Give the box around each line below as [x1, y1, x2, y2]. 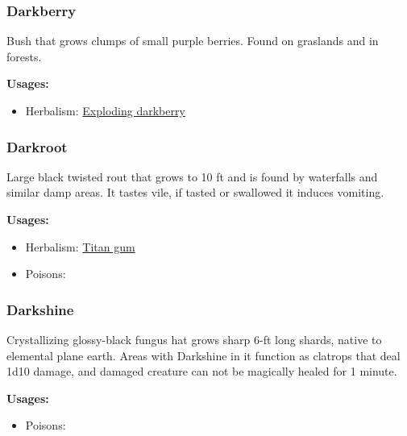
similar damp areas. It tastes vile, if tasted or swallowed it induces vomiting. [6, 184, 384, 201]
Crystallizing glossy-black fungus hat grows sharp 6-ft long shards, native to [6, 331, 382, 347]
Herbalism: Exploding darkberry [25, 102, 185, 118]
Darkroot [6, 136, 68, 156]
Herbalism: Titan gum [25, 238, 135, 255]
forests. [6, 48, 42, 64]
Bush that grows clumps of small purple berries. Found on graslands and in [6, 32, 379, 49]
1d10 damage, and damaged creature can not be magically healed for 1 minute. [6, 363, 397, 380]
